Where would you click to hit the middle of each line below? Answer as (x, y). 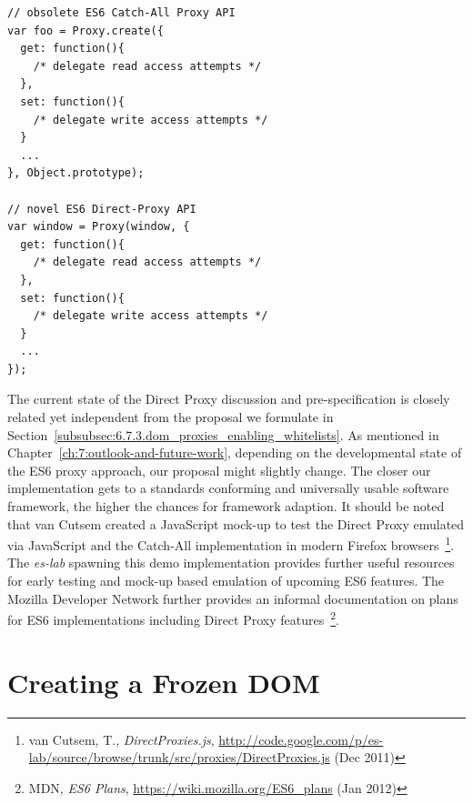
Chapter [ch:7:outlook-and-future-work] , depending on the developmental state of (235, 452)
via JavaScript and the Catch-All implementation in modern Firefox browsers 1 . (231, 543)
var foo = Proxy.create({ (86, 30)
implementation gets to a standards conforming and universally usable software (228, 488)
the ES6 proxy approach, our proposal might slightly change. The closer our (219, 470)
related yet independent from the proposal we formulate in (171, 417)
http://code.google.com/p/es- (301, 739)
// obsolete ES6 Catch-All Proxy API (121, 13)
